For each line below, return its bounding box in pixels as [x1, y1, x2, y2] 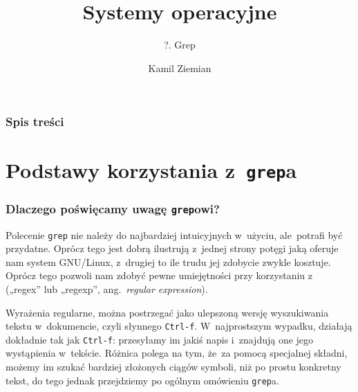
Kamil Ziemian [148, 60, 211, 75]
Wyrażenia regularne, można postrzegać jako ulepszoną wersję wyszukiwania [6, 305, 329, 319]
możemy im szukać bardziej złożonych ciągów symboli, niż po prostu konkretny [6, 359, 341, 374]
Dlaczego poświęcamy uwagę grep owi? [6, 199, 220, 217]
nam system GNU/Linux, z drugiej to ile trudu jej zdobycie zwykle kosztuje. [6, 254, 331, 269]
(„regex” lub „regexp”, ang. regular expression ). [6, 281, 208, 296]
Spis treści [6, 113, 64, 130]
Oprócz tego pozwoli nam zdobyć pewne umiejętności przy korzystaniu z [6, 268, 312, 283]
